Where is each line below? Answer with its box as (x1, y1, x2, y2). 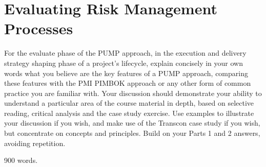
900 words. (4, 155, 38, 165)
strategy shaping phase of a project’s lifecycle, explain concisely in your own (4, 57, 243, 68)
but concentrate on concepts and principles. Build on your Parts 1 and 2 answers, (4, 128, 260, 138)
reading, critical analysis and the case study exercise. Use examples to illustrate (4, 107, 254, 118)
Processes (4, 18, 73, 39)
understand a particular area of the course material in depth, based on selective (4, 98, 254, 108)
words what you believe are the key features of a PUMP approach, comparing (4, 67, 248, 78)
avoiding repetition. (4, 137, 66, 148)
